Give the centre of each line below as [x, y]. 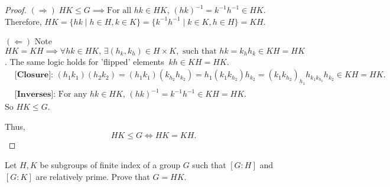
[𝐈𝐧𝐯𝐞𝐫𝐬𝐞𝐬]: [35, 95]
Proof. [16, 9]
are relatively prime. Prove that [93, 176]
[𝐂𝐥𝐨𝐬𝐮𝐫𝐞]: [34, 75]
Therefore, [23, 21]
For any [73, 95]
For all [119, 11]
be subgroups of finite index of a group [110, 164]
